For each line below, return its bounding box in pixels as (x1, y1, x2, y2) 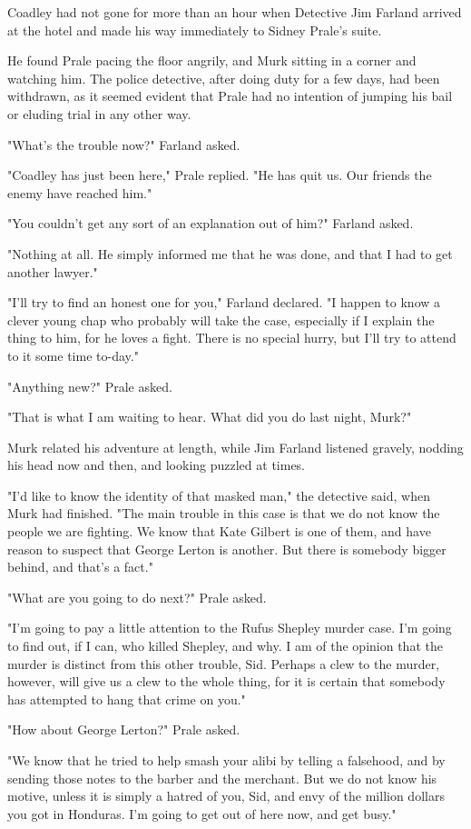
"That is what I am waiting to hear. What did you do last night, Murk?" (7, 407, 412, 426)
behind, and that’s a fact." (7, 557, 153, 576)
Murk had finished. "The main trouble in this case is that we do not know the (7, 504, 440, 523)
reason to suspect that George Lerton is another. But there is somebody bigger (7, 539, 446, 558)
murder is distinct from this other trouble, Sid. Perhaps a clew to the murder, (7, 654, 440, 673)
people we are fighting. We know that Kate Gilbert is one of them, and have (7, 522, 431, 541)
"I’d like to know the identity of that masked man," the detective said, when (7, 485, 430, 504)
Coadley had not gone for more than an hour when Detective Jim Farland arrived (7, 3, 462, 21)
